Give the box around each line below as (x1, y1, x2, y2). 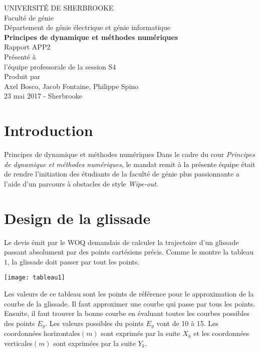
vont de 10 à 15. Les (156, 317, 218, 328)
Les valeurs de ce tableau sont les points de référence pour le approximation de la (4, 288, 254, 298)
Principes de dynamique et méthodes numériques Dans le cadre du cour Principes (4, 149, 255, 159)
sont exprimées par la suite (53, 337, 136, 348)
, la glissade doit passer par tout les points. (8, 256, 140, 266)
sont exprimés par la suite (101, 328, 180, 338)
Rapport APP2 (4, 41, 51, 52)
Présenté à (4, 51, 36, 61)
